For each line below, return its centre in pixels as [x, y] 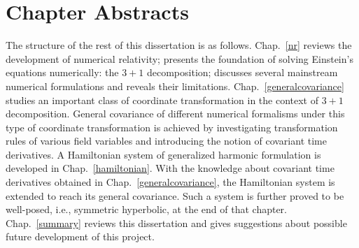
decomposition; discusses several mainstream [242, 72]
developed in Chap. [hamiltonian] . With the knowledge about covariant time [170, 168]
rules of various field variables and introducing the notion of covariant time [166, 141]
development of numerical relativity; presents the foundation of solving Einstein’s [179, 58]
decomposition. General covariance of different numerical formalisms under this [175, 114]
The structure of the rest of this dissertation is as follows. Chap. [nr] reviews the [179, 45]
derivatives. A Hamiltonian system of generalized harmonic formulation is [163, 154]
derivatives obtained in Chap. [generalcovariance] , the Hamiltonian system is [170, 182]
